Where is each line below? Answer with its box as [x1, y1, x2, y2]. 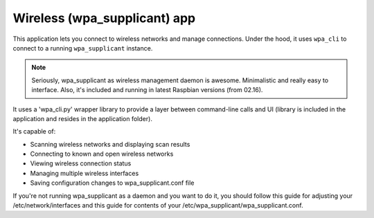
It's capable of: [12, 127, 56, 136]
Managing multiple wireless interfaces [30, 169, 139, 177]
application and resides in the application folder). [12, 114, 152, 122]
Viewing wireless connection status [30, 159, 132, 167]
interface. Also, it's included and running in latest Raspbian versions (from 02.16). [31, 86, 263, 94]
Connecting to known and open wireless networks [30, 149, 174, 158]
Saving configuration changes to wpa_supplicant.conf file [30, 179, 195, 187]
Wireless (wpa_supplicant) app [12, 10, 196, 26]
